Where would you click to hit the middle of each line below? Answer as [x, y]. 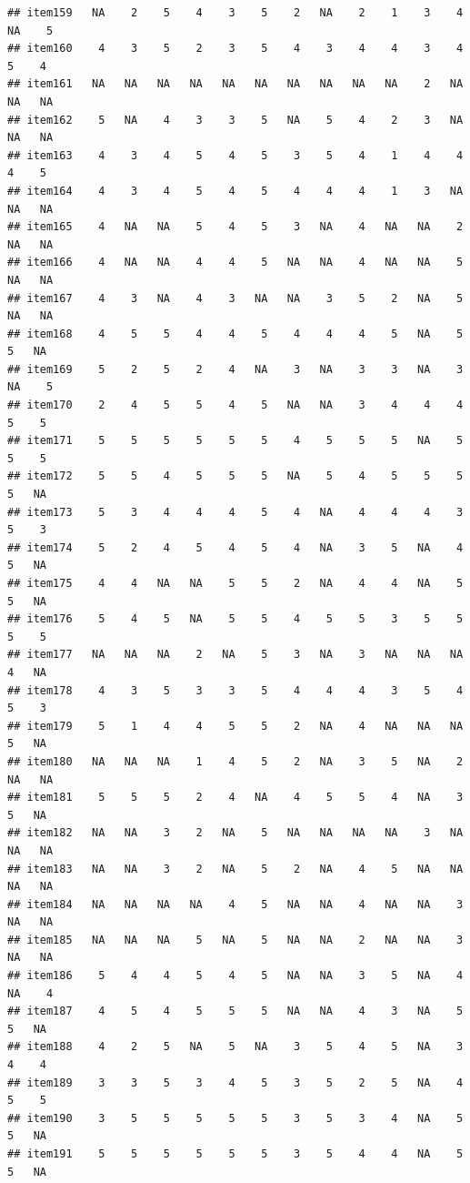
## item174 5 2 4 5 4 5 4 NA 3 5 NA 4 [235, 547]
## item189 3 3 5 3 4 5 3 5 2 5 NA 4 [235, 1082]
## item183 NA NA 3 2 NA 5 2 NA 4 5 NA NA [235, 869]
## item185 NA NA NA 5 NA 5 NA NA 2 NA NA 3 [235, 940]
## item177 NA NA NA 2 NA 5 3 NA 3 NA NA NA [235, 655]
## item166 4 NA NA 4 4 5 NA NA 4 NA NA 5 [235, 263]
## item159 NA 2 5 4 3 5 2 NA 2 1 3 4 [235, 13]
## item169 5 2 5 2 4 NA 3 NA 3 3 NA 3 [235, 369]
